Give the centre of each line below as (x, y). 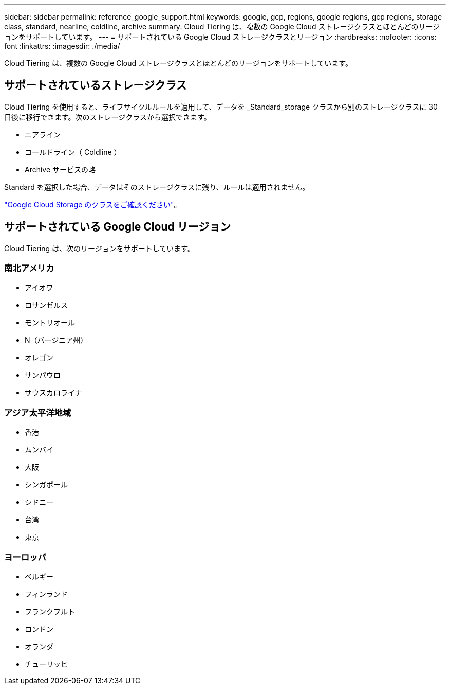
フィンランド (46, 594)
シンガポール (46, 485)
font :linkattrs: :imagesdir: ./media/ (62, 46)
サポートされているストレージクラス (96, 85)
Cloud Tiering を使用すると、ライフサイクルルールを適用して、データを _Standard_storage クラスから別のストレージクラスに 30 (221, 107)
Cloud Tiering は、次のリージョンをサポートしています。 (99, 248)
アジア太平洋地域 (38, 412)
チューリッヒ (46, 664)
